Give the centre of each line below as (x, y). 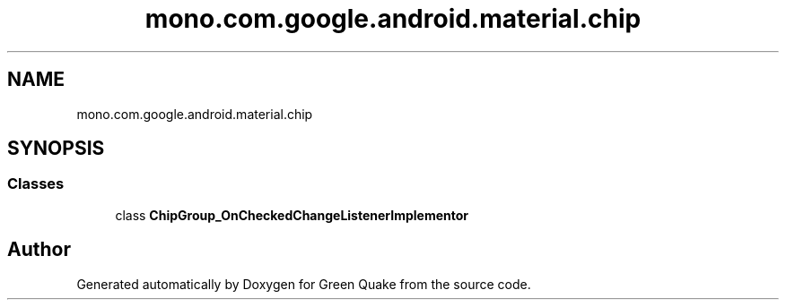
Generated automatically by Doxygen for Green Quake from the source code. (304, 284)
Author (39, 250)
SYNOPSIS (56, 149)
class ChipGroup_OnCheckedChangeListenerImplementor (292, 215)
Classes (36, 184)
